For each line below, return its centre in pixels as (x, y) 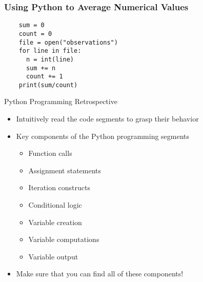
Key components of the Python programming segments (103, 136)
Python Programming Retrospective (61, 101)
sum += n (41, 68)
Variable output (53, 256)
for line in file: (50, 51)
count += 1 (44, 77)
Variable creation (55, 222)
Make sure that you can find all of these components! (100, 274)
